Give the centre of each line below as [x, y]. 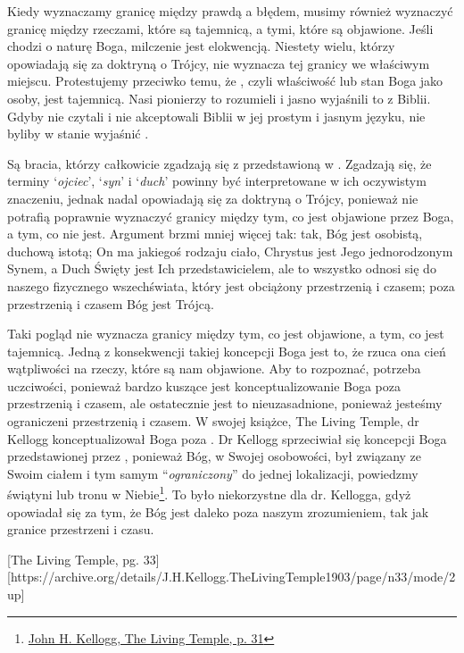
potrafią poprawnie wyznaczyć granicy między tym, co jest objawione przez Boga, [231, 216]
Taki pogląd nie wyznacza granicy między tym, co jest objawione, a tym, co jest [226, 334]
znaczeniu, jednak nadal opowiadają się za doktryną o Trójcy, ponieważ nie [213, 198]
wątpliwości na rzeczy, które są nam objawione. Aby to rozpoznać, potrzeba [214, 368]
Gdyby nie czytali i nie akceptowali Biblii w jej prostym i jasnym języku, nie [216, 116]
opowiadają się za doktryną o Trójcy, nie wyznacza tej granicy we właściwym [219, 63]
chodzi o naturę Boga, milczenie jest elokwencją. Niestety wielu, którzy [201, 46]
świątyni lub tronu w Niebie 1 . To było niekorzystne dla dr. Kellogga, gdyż [209, 493]
